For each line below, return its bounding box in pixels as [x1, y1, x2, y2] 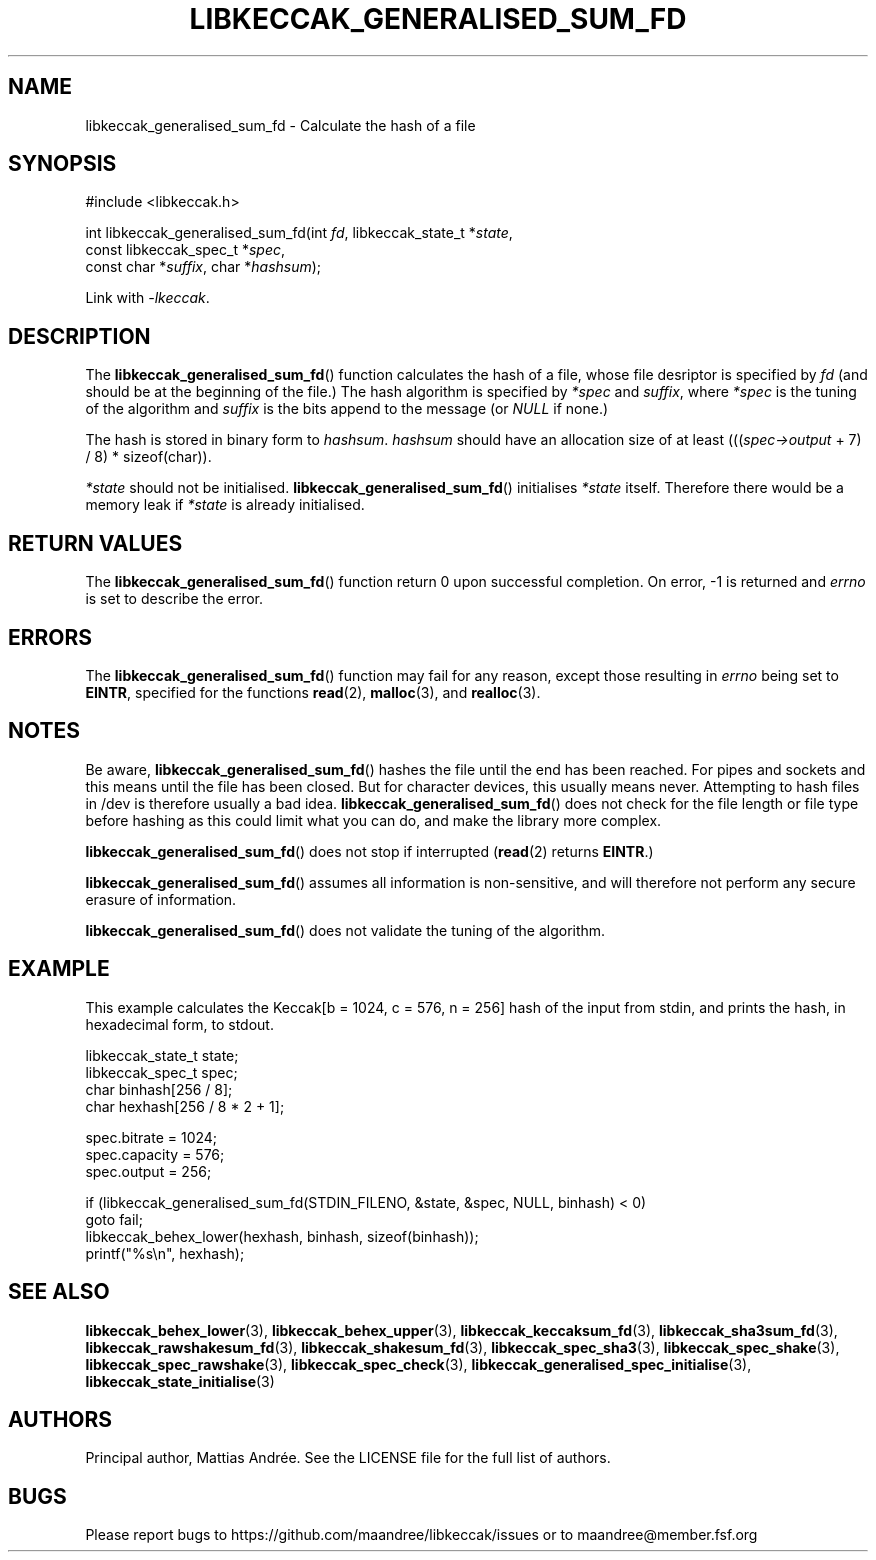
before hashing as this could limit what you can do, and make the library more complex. [85, 811, 662, 829]
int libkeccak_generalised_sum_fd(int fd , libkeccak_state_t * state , [85, 224, 513, 242]
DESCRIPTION [8, 323, 151, 349]
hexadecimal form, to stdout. [85, 1015, 274, 1033]
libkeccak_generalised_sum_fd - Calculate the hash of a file [85, 116, 476, 134]
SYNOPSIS [8, 151, 117, 177]
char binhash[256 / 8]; [85, 1080, 233, 1098]
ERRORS [8, 624, 93, 650]
